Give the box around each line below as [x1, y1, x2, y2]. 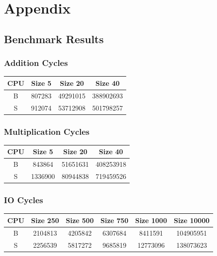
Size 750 [100, 215, 129, 225]
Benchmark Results [4, 31, 104, 46]
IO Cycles [4, 194, 43, 206]
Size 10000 [173, 215, 210, 225]
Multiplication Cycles [4, 125, 90, 137]
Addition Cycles [4, 57, 68, 69]
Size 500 [66, 215, 94, 225]
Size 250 [31, 215, 59, 225]
